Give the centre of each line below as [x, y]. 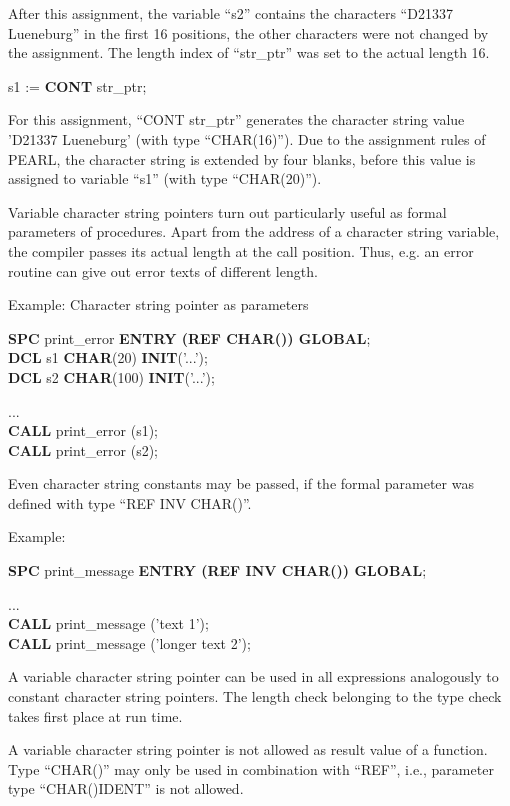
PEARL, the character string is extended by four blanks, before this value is [242, 158]
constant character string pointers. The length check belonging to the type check [255, 696]
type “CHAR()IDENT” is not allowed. [126, 788]
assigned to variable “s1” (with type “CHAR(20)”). [165, 178]
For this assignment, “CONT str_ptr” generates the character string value [236, 119]
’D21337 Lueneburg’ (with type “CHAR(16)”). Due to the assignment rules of [247, 138]
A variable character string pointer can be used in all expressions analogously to [253, 676]
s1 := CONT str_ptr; [77, 85]
